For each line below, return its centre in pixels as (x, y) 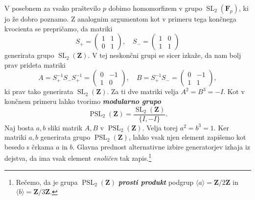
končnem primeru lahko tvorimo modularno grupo (83, 101)
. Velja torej (160, 127)
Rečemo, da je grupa (47, 182)
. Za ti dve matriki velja (143, 91)
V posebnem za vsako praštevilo (53, 8)
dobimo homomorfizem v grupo (155, 8)
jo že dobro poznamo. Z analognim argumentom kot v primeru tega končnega (120, 19)
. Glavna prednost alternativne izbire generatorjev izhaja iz (162, 146)
